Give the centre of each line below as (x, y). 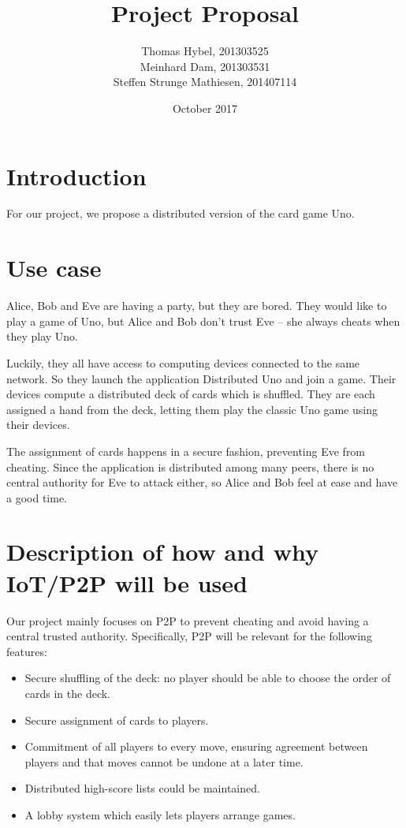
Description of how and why (162, 552)
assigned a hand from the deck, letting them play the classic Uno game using (192, 409)
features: (27, 651)
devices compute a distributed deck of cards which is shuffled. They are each (191, 394)
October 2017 (205, 108)
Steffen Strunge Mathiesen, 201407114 (205, 82)
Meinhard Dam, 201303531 (205, 66)
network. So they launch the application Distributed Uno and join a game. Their (201, 378)
